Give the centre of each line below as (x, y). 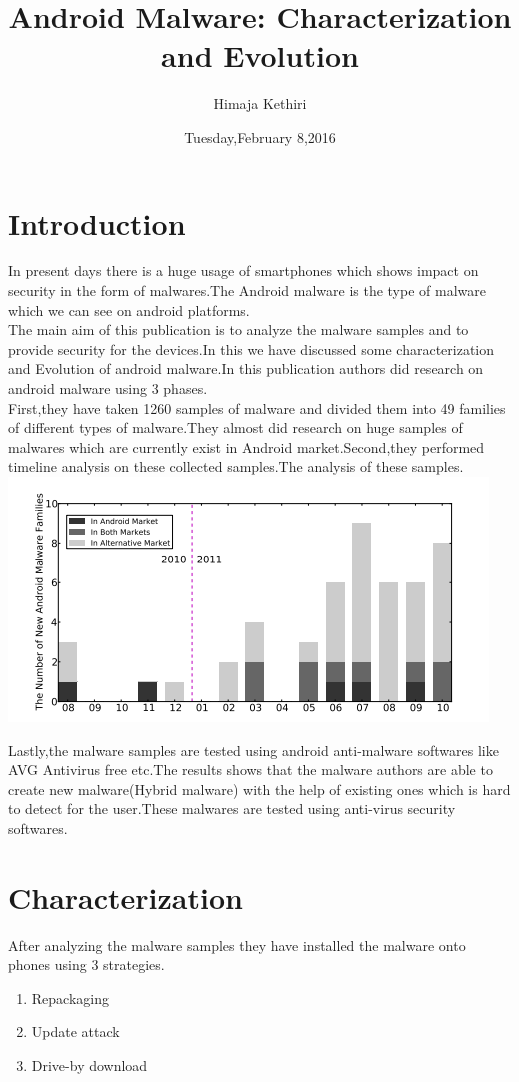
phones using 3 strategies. (86, 964)
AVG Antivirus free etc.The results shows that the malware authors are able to (250, 769)
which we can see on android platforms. (129, 309)
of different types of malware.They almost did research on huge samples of (235, 427)
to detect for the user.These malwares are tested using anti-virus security (232, 808)
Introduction (97, 222)
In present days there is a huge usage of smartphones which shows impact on (243, 270)
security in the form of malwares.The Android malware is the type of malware (247, 290)
